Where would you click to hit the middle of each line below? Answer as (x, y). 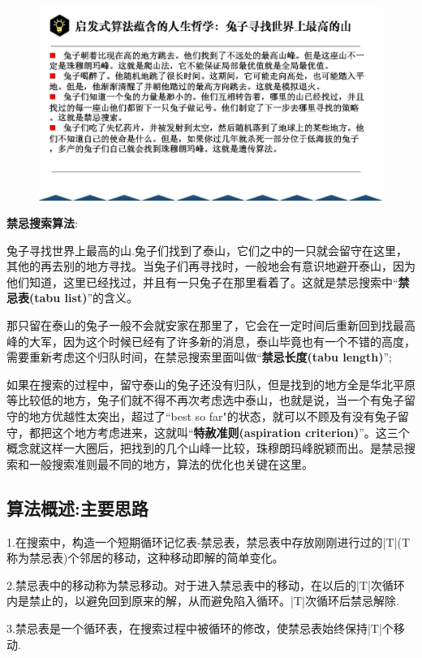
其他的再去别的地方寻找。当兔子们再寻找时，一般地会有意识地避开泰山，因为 (211, 266)
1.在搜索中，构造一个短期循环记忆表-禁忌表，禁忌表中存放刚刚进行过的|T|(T (208, 541)
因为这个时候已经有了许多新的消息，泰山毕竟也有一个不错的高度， (239, 341)
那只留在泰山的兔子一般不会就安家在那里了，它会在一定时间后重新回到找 (200, 325)
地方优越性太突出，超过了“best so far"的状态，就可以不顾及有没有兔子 (213, 416)
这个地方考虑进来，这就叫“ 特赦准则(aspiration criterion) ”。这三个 (230, 432)
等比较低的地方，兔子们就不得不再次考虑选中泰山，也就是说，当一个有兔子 (205, 400)
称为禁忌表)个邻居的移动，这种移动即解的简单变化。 (145, 558)
